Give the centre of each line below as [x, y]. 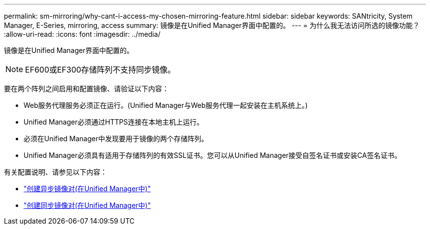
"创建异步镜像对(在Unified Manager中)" [87, 189]
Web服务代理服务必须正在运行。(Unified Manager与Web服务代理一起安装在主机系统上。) [166, 105]
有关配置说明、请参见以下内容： [55, 172]
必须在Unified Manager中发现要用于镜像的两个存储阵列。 [116, 139]
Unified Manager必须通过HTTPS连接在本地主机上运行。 [114, 122]
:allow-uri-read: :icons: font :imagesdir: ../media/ [82, 34]
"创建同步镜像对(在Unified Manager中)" [87, 205]
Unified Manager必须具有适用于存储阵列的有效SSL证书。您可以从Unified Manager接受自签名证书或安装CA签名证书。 [213, 155]
